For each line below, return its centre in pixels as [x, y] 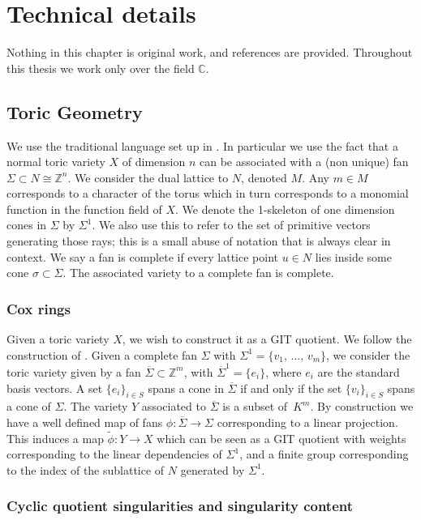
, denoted [264, 177]
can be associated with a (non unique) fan [304, 162]
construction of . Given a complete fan [102, 354]
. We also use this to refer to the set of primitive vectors [231, 225]
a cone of [29, 406]
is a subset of [255, 406]
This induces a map [55, 438]
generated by [213, 469]
